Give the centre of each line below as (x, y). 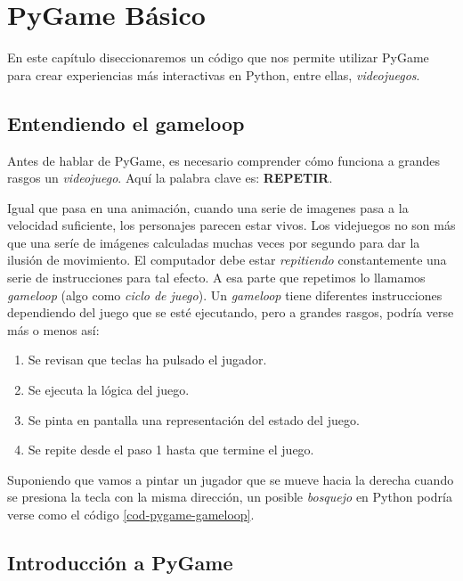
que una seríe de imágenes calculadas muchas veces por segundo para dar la (214, 242)
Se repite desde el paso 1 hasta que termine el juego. (171, 450)
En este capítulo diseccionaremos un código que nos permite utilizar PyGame (218, 57)
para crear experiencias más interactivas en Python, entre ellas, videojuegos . (214, 74)
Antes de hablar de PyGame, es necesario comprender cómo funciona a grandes (224, 160)
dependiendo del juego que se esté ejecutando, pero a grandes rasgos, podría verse (231, 312)
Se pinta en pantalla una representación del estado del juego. (194, 419)
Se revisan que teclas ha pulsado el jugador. (147, 360)
